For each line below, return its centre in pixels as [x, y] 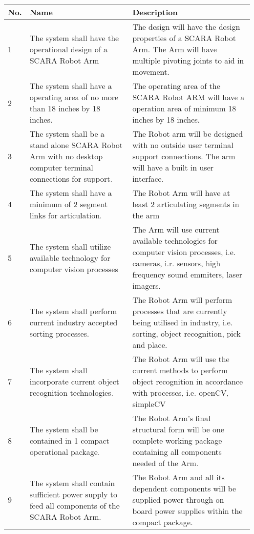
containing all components [177, 452]
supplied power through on [178, 500]
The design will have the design [186, 27]
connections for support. [71, 179]
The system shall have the [74, 38]
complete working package [177, 440]
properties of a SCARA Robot [184, 38]
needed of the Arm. [166, 463]
